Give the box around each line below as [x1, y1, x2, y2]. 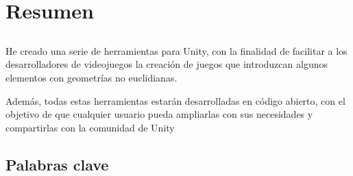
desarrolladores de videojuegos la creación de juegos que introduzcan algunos [5, 57, 328, 71]
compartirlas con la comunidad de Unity [5, 120, 175, 134]
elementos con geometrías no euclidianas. [5, 70, 178, 84]
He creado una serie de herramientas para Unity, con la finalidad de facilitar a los [5, 43, 348, 58]
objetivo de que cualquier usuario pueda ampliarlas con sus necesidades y [5, 107, 313, 121]
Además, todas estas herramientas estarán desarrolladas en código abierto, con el [5, 93, 345, 108]
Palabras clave [5, 153, 109, 175]
